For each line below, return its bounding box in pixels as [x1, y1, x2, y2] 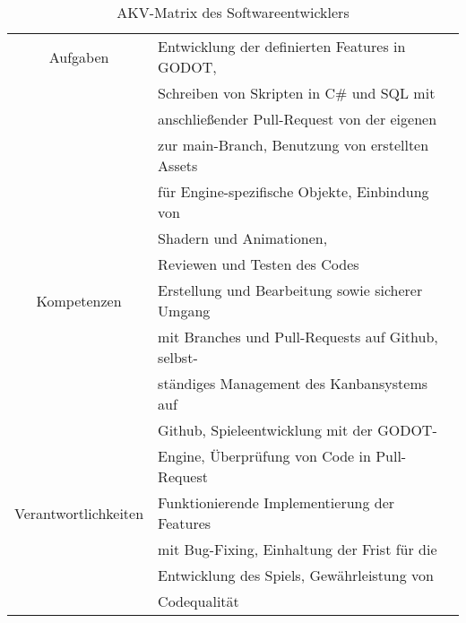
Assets [158, 155, 198, 176]
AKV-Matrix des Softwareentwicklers [116, 2, 349, 22]
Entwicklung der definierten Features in [158, 36, 406, 56]
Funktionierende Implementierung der [158, 492, 395, 513]
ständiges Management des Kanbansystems [158, 373, 428, 394]
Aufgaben [48, 46, 109, 67]
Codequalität [158, 591, 239, 611]
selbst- [158, 347, 198, 368]
